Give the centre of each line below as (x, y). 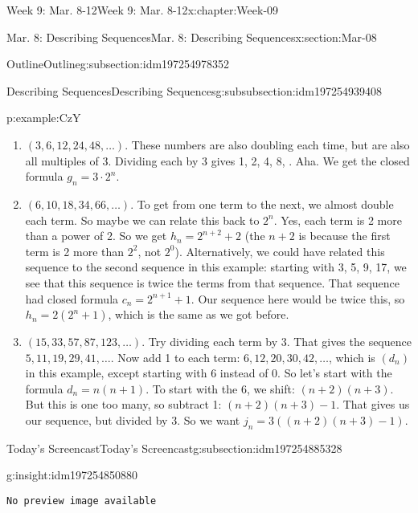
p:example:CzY (44, 118)
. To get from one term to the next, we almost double (262, 204)
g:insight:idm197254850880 (72, 475)
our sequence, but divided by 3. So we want (133, 420)
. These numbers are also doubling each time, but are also (267, 144)
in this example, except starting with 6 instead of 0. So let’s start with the (209, 373)
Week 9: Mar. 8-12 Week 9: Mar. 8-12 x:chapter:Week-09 (143, 10)
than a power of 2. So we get (96, 236)
